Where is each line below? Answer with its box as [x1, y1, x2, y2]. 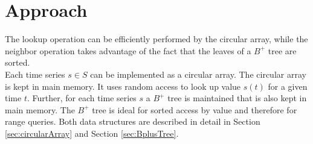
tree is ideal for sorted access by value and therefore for [92, 103, 297, 116]
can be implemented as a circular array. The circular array [90, 67, 306, 80]
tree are [268, 44, 297, 57]
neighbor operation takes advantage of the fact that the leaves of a [5, 44, 251, 57]
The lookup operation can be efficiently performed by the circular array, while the [5, 33, 308, 45]
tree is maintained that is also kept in [167, 92, 307, 104]
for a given [268, 80, 308, 92]
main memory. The [5, 103, 75, 116]
